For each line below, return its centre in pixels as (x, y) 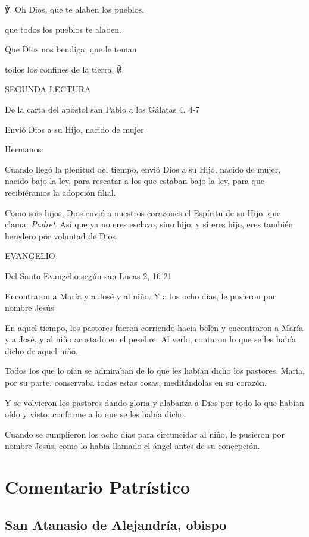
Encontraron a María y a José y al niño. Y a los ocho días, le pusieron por (141, 296)
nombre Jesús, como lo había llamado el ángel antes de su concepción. (132, 446)
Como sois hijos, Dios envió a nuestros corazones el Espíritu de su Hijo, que (143, 212)
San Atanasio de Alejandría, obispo (116, 524)
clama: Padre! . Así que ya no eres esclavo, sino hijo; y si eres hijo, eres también (149, 224)
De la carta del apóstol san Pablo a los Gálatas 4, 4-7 (102, 109)
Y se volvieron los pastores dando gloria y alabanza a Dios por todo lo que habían (154, 402)
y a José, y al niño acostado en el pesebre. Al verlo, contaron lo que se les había (151, 339)
